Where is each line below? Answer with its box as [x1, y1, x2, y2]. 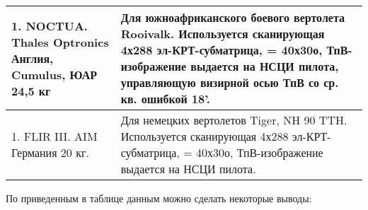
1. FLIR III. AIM [11, 128, 98, 144]
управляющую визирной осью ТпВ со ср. [120, 74, 339, 91]
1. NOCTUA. [11, 17, 88, 34]
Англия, [11, 49, 54, 66]
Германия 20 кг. [11, 144, 89, 161]
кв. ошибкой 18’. [120, 91, 210, 107]
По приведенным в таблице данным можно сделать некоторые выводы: [6, 191, 312, 205]
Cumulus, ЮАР [11, 66, 98, 83]
